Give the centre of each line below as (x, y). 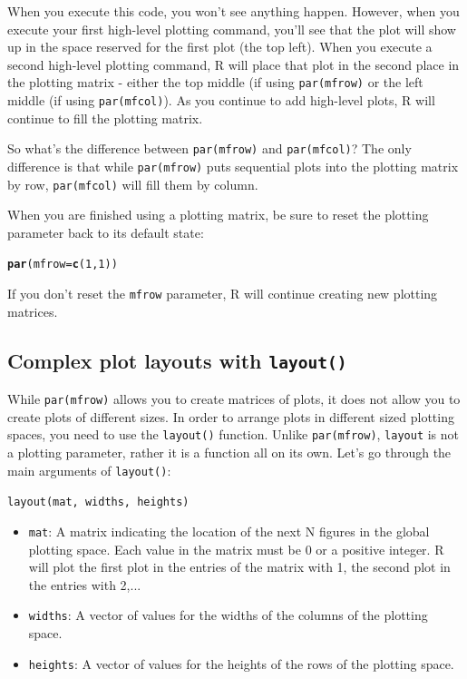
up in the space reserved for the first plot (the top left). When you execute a (220, 47)
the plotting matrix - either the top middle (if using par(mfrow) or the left (215, 82)
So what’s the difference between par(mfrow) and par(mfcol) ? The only (209, 148)
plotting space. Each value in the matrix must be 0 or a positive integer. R (236, 549)
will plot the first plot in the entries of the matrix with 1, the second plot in (239, 567)
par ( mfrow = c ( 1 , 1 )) (63, 265)
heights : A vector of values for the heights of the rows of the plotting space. (241, 663)
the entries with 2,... (85, 584)
